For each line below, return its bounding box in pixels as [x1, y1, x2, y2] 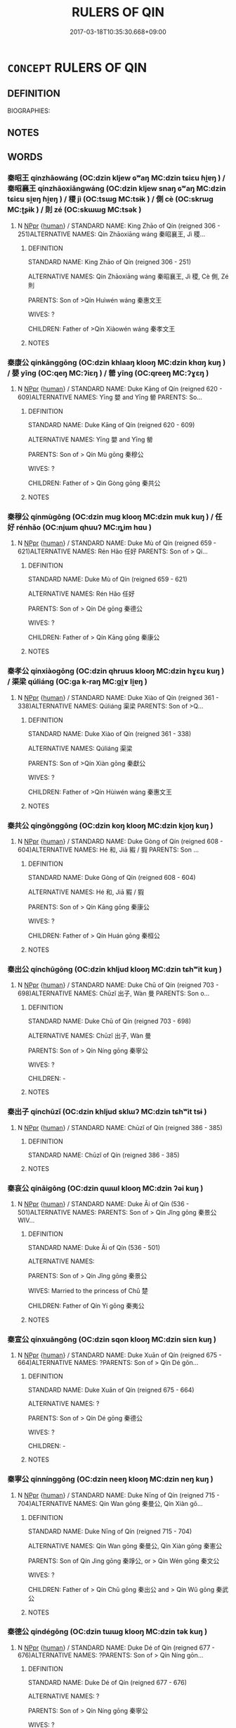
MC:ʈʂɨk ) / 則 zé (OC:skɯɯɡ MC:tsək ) [7, 205, 142, 215]
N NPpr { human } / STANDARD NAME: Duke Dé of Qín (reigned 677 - [17, 1643, 216, 1652]
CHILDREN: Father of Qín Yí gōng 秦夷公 [27, 1301, 145, 1310]
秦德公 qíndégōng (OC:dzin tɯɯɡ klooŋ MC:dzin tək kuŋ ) [7, 1626, 208, 1636]
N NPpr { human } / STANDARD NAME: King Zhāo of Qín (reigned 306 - [17, 221, 221, 230]
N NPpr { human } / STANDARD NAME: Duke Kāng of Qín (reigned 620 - [17, 385, 223, 393]
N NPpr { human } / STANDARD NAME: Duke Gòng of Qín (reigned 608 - [17, 837, 223, 846]
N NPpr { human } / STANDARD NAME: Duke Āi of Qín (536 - [17, 1199, 190, 1208]
